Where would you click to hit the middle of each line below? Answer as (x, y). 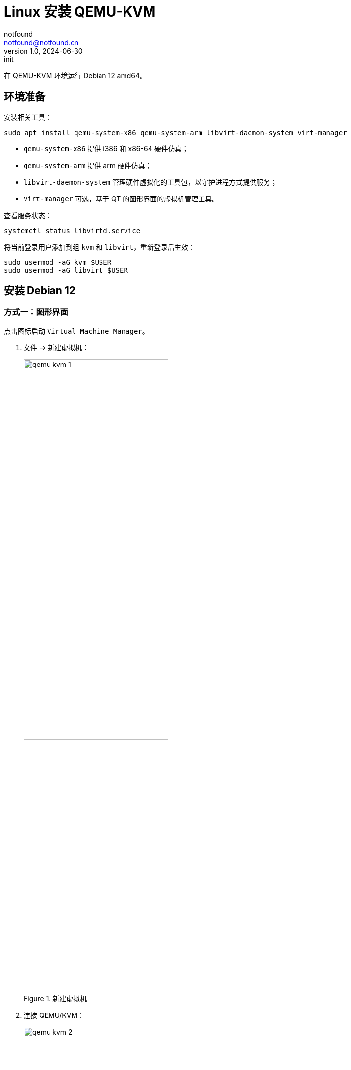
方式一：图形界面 (36, 312)
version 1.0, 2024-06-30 (43, 51)
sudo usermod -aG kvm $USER (58, 262)
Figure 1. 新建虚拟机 (55, 999)
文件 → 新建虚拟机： (56, 347)
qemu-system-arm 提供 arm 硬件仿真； (88, 165)
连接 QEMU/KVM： (54, 1015)
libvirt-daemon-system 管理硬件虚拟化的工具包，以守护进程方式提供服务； (150, 182)
